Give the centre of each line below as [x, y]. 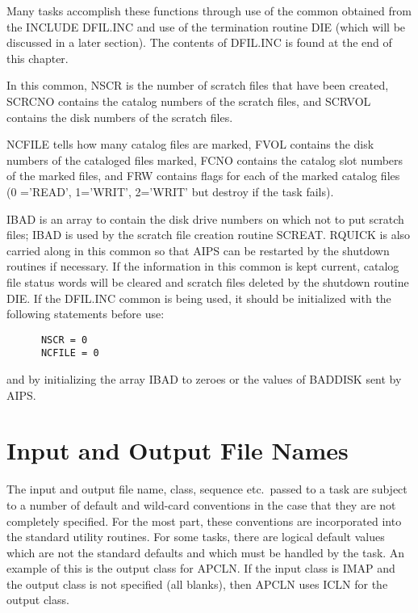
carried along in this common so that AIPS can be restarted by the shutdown [198, 250]
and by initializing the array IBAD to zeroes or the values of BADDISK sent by [204, 379]
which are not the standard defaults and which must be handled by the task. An [206, 552]
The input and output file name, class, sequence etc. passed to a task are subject [207, 489]
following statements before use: [86, 314]
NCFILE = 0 [70, 353]
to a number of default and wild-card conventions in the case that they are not [201, 504]
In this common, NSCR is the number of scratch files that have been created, [198, 85]
